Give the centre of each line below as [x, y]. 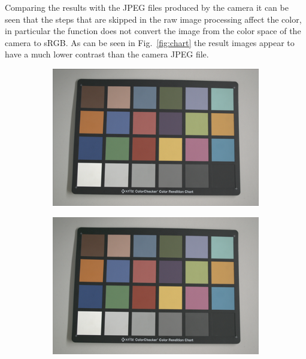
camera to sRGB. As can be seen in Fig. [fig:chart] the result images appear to [150, 42]
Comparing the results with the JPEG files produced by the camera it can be [147, 7]
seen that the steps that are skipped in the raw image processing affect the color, [153, 19]
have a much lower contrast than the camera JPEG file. [107, 54]
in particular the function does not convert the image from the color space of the [153, 31]
